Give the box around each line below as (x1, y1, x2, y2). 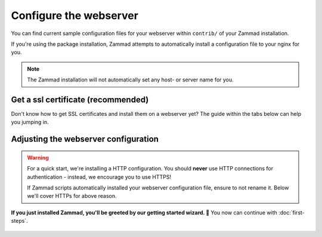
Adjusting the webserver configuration (11, 134, 159, 144)
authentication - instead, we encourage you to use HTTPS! (27, 173, 171, 181)
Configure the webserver (11, 9, 138, 22)
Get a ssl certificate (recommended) (11, 94, 149, 105)
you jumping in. (11, 119, 49, 126)
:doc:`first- (278, 208, 305, 216)
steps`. (11, 217, 28, 225)
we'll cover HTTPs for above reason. (27, 192, 117, 200)
